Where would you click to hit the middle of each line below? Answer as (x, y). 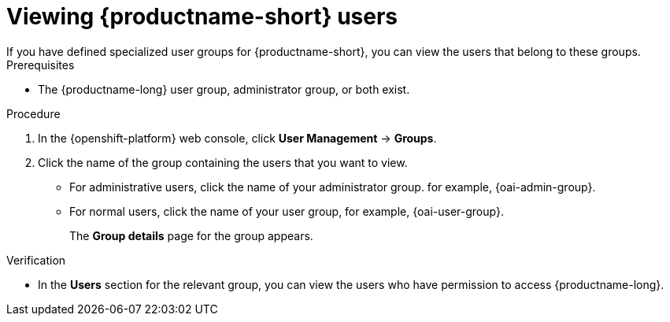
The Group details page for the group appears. (191, 235)
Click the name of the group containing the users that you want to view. (223, 162)
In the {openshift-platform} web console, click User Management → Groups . (237, 138)
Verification (36, 260)
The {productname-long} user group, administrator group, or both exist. (224, 89)
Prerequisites (41, 65)
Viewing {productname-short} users (202, 17)
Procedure (33, 113)
